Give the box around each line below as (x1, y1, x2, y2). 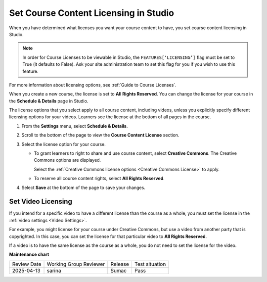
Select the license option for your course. (21, 141, 106, 147)
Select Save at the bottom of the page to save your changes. (21, 185, 145, 190)
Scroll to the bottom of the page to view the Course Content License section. (21, 132, 179, 138)
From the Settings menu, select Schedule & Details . (21, 123, 128, 129)
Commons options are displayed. (34, 157, 101, 163)
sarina (46, 267, 61, 274)
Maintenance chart (9, 251, 49, 257)
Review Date (12, 260, 42, 267)
